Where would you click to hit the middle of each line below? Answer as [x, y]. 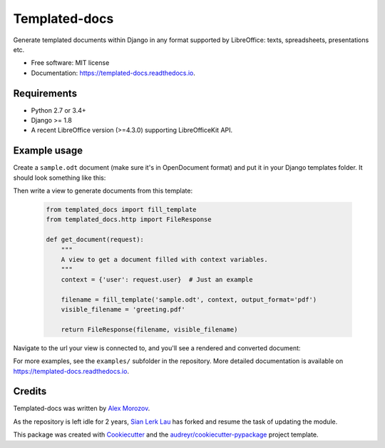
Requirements [45, 93]
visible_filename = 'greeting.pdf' [123, 309]
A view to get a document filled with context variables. [164, 260]
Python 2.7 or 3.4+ [58, 110]
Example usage [48, 151]
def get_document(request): [95, 240]
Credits [30, 391]
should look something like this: [60, 178]
